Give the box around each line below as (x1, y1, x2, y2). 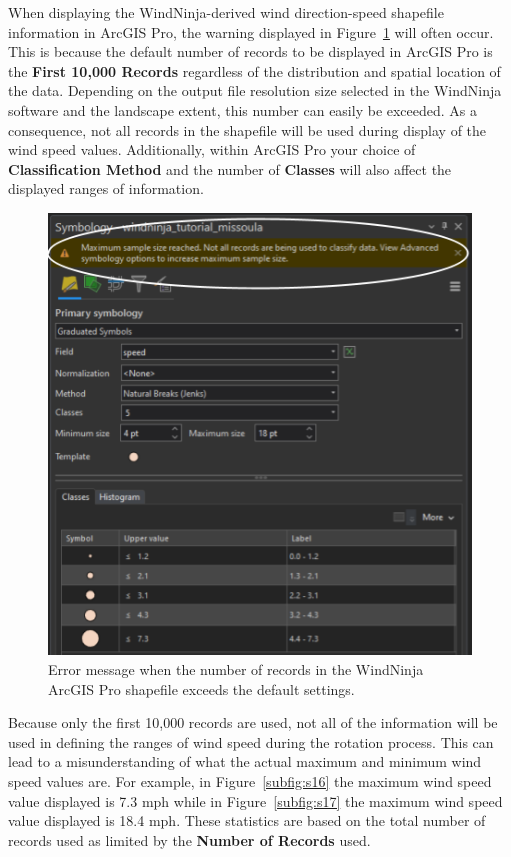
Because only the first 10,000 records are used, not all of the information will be (8, 712, 498, 733)
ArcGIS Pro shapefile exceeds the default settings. (48, 678, 355, 699)
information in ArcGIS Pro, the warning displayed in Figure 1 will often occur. (8, 21, 494, 42)
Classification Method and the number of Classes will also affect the (8, 158, 452, 179)
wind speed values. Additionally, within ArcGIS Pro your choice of (8, 139, 416, 160)
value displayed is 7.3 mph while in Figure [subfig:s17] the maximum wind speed (8, 790, 503, 811)
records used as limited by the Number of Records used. (8, 829, 371, 850)
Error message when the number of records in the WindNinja (48, 659, 424, 679)
